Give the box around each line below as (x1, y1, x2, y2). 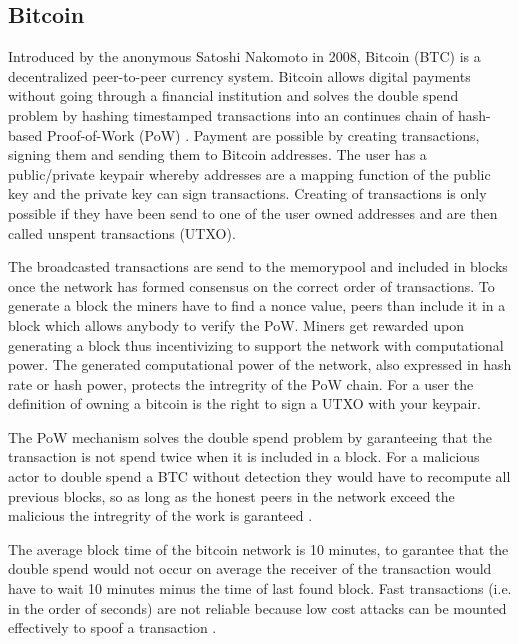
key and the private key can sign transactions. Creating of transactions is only (8, 183, 487, 204)
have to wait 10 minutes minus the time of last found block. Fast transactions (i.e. (8, 578, 512, 599)
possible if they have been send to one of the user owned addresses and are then (8, 202, 498, 223)
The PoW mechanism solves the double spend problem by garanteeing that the (8, 426, 492, 447)
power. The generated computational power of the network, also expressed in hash (8, 354, 512, 375)
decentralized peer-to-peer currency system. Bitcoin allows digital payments (8, 65, 471, 86)
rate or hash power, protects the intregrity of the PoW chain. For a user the (8, 373, 474, 394)
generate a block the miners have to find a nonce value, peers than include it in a (8, 295, 506, 316)
